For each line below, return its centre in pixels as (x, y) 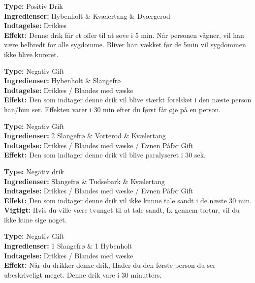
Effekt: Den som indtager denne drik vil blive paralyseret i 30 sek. (105, 155)
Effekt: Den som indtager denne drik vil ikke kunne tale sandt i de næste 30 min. (128, 200)
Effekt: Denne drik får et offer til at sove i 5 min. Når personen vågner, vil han (124, 35)
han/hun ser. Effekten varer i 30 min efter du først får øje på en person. (112, 109)
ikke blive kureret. (31, 54)
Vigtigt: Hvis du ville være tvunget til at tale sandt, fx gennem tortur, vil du (122, 210)
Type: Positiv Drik (33, 6)
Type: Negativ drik (34, 171)
